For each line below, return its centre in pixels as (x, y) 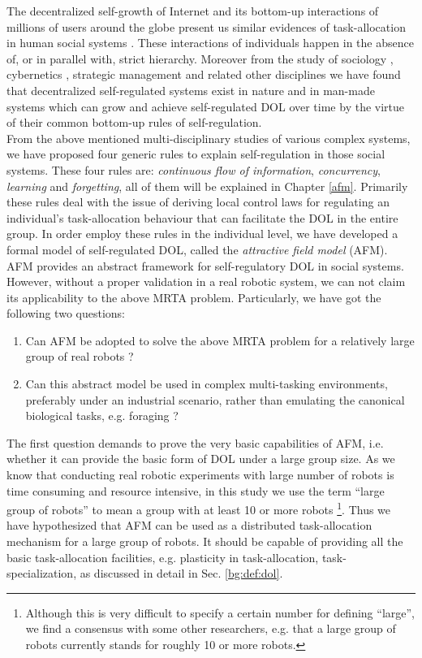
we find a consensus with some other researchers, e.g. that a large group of (211, 628)
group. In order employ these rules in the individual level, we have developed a (202, 234)
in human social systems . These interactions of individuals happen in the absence (210, 43)
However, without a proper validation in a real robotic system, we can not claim (206, 281)
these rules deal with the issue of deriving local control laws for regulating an (198, 202)
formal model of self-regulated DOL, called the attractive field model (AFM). (197, 249)
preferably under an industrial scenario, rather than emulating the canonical (215, 399)
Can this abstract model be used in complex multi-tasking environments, (207, 384)
